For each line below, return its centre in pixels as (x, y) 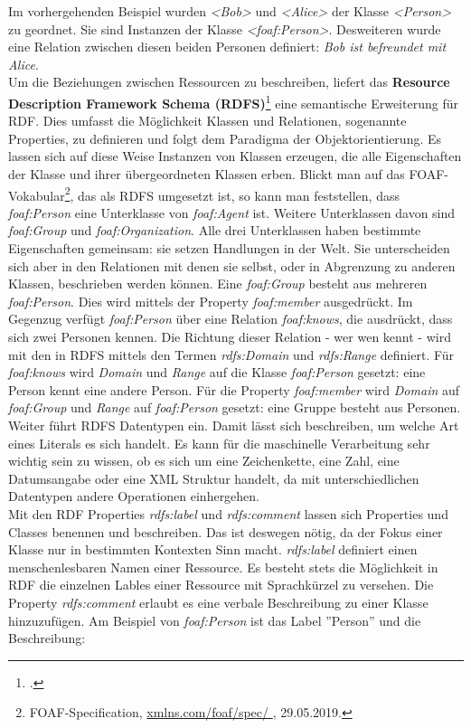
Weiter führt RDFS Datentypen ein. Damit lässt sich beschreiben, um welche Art (234, 425)
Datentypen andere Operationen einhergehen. (134, 496)
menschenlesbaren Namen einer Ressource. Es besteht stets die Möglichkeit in (223, 567)
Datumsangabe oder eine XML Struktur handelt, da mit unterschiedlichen (214, 478)
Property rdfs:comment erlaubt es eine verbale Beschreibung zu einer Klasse (218, 602)
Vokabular (37, 195)
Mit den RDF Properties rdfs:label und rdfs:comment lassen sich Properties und (228, 513)
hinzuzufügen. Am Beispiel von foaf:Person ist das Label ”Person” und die (215, 620)
